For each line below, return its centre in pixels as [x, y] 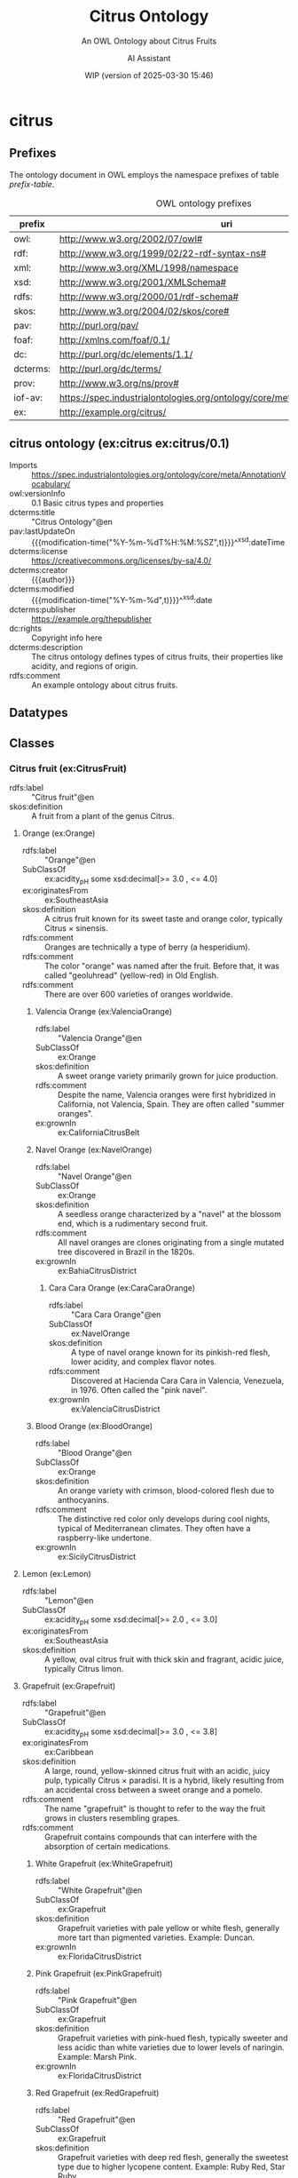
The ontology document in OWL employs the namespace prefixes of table [144, 174]
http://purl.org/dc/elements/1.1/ [126, 354]
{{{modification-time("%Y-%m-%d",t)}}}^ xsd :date [122, 599]
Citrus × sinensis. [76, 928]
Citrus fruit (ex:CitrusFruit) [68, 768]
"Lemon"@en [69, 1600]
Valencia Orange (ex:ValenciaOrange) [104, 1011]
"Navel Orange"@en [94, 1176]
